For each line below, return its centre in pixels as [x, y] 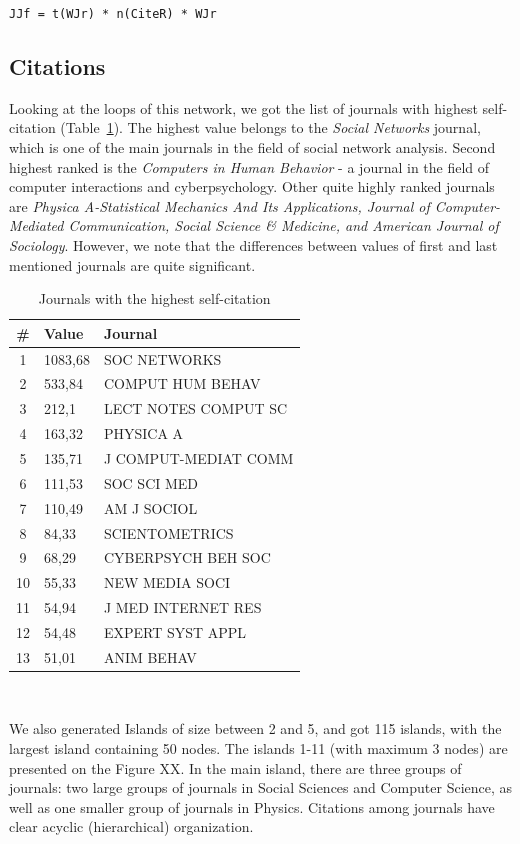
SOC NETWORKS [162, 358]
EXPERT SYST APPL [175, 631]
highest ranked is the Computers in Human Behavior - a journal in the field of [249, 166]
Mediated [36, 225]
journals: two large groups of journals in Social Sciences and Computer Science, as [261, 787]
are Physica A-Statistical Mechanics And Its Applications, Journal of [219, 205]
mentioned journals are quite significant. [132, 264]
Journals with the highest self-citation [154, 298]
